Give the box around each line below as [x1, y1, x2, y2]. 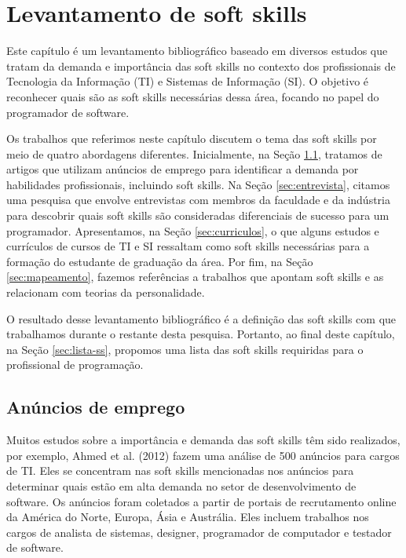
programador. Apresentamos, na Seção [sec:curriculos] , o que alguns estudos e [6, 222, 379, 239]
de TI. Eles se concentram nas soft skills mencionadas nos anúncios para [6, 462, 354, 479]
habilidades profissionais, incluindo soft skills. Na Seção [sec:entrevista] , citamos [6, 176, 390, 192]
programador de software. [6, 104, 130, 120]
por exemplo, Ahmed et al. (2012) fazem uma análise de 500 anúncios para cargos [6, 447, 400, 463]
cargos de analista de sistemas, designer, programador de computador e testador [6, 523, 392, 540]
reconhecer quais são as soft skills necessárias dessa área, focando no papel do [6, 88, 379, 104]
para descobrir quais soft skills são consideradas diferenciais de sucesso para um [6, 207, 390, 224]
